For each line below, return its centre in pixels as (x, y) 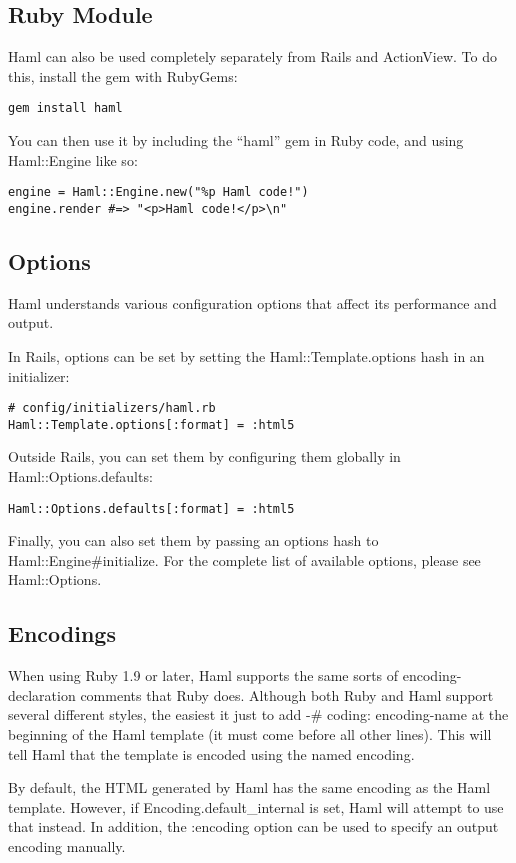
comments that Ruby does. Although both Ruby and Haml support (287, 694)
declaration (42, 694)
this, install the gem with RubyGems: (123, 75)
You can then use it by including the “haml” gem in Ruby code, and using (236, 140)
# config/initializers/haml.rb (112, 408)
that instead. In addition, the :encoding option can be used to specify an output (253, 826)
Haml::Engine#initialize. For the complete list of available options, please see (244, 559)
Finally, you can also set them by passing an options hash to (193, 540)
